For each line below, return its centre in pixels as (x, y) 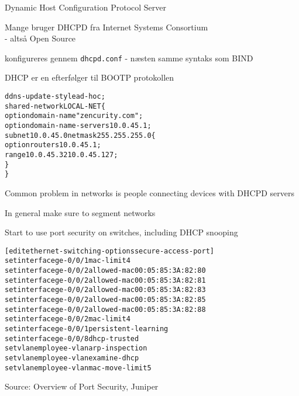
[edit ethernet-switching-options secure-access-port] (109, 251)
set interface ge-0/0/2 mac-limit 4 (68, 319)
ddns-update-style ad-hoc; (55, 97)
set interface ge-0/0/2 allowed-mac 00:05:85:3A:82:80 (105, 271)
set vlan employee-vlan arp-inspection (76, 348)
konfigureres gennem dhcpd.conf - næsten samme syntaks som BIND (129, 58)
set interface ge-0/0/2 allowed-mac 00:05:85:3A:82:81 (105, 280)
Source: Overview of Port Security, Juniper (82, 386)
